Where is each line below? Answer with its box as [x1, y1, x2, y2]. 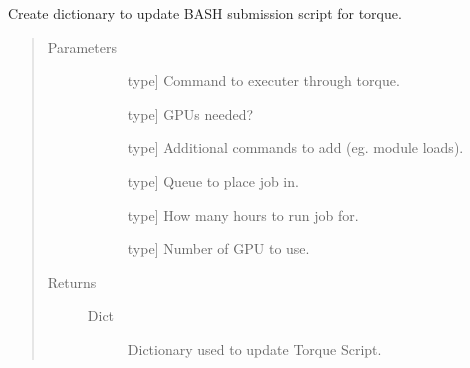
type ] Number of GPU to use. [127, 238, 310, 259]
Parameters [47, 36, 117, 57]
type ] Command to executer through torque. [127, 70, 400, 91]
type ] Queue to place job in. [127, 170, 299, 191]
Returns [47, 271, 97, 292]
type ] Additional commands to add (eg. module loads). [127, 137, 464, 158]
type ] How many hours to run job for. [127, 204, 359, 225]
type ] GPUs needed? [127, 103, 254, 124]
